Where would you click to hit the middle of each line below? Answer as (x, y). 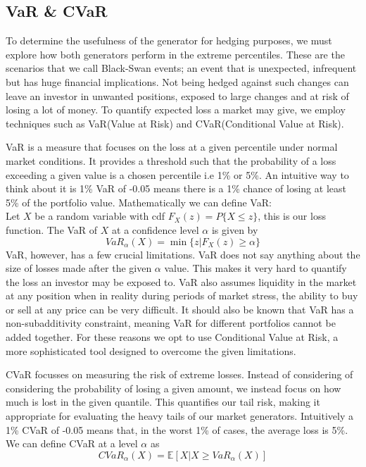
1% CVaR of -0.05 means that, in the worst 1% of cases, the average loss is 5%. (177, 429)
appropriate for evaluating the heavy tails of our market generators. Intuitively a (179, 416)
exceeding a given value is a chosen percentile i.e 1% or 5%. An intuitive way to (177, 174)
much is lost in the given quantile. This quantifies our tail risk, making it (163, 402)
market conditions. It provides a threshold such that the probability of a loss (171, 160)
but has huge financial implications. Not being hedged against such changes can (177, 81)
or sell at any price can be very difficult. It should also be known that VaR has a (180, 309)
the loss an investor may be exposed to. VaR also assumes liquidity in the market (181, 281)
